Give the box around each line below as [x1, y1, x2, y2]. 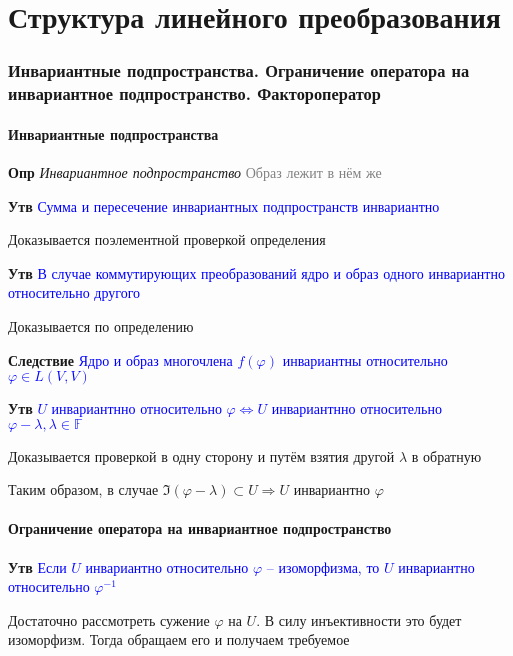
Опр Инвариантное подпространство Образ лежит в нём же [8, 161, 382, 182]
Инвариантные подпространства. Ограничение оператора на [8, 58, 470, 83]
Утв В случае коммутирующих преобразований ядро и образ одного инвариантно [8, 262, 505, 283]
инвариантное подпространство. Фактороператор [8, 81, 381, 106]
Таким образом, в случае [8, 479, 159, 500]
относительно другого [8, 282, 141, 303]
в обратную [411, 445, 482, 466]
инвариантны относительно [282, 349, 448, 370]
